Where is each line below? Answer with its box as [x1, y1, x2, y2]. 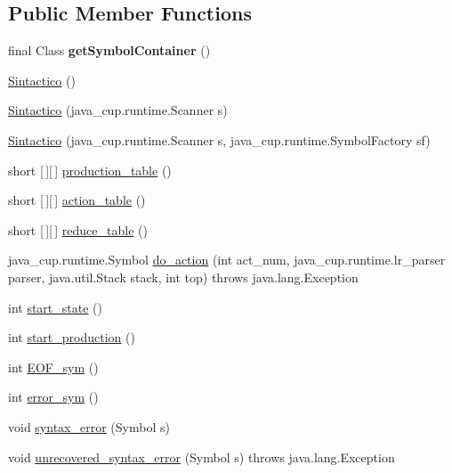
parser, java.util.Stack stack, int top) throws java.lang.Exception [8, 267, 359, 286]
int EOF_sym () [8, 357, 99, 376]
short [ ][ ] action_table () [8, 191, 146, 209]
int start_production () [8, 328, 135, 347]
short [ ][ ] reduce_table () [8, 220, 148, 239]
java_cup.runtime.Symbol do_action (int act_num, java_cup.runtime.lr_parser [8, 250, 446, 269]
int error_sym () [8, 387, 99, 406]
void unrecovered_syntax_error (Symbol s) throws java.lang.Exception [8, 447, 395, 466]
